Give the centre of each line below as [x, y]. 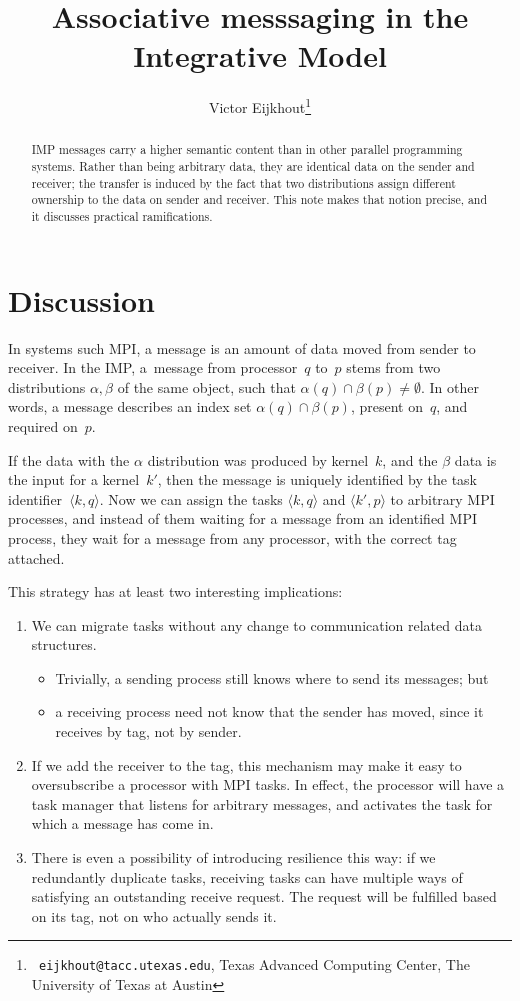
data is [475, 459]
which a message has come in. [122, 823]
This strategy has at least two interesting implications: [175, 591]
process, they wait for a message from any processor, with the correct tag [232, 537]
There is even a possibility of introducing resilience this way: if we [233, 857]
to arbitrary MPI [442, 498]
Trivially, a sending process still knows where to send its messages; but [272, 677]
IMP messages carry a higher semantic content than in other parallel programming [247, 149]
